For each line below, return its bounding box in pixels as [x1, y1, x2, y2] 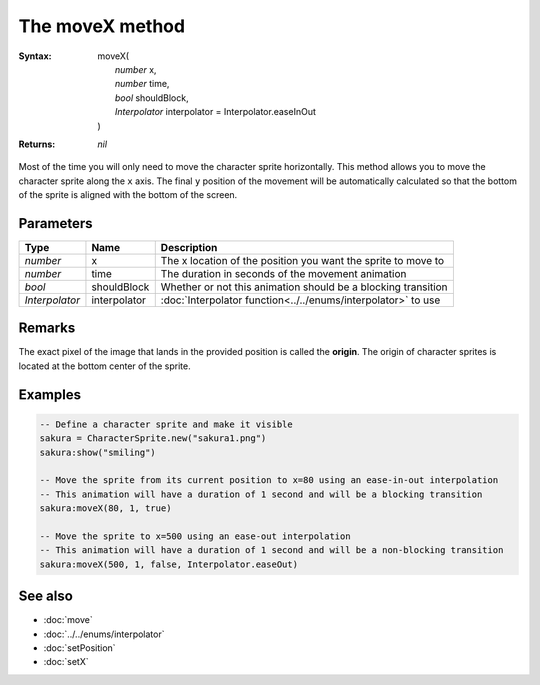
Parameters [18, 215, 93, 232]
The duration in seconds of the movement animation [160, 266, 407, 280]
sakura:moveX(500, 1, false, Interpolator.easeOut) [39, 558, 299, 570]
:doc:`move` [43, 614, 94, 626]
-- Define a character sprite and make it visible [39, 418, 294, 430]
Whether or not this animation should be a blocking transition [160, 280, 449, 294]
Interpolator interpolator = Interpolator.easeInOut [115, 106, 317, 118]
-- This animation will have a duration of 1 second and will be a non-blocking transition [39, 545, 504, 556]
